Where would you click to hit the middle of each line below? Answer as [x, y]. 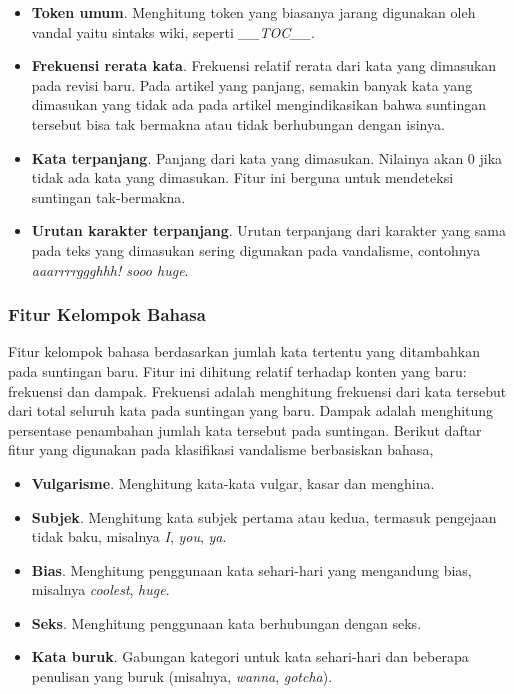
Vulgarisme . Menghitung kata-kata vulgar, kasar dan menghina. [233, 482]
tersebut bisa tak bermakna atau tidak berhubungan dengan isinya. [238, 123]
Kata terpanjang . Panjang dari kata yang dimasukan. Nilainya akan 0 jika [267, 157]
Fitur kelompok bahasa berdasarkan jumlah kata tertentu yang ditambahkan [244, 351]
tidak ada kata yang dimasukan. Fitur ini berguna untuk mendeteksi [242, 177]
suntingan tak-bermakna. [108, 196]
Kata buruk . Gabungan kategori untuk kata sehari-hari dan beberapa [250, 656]
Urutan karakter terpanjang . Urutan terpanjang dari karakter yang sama [269, 230]
